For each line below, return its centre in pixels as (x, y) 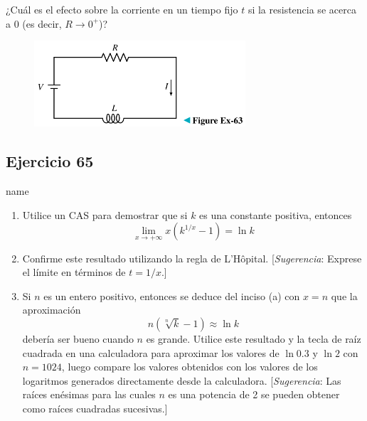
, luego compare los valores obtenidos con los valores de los (190, 367)
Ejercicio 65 (50, 161)
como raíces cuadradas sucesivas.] (95, 408)
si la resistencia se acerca (302, 9)
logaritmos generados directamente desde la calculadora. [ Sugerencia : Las (182, 380)
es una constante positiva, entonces (276, 214)
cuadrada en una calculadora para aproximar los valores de (151, 352)
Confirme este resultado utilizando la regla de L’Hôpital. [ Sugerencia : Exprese (192, 258)
